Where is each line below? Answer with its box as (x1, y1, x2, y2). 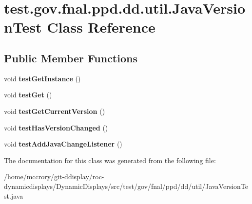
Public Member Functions (4, 50, 137, 65)
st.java (4, 190, 23, 201)
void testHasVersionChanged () (4, 122, 108, 132)
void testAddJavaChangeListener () (4, 139, 122, 149)
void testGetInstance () (4, 73, 81, 83)
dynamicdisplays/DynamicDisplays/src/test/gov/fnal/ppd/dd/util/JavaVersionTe (4, 181, 248, 191)
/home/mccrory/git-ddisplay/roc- (4, 171, 104, 182)
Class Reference (47, 17, 155, 37)
